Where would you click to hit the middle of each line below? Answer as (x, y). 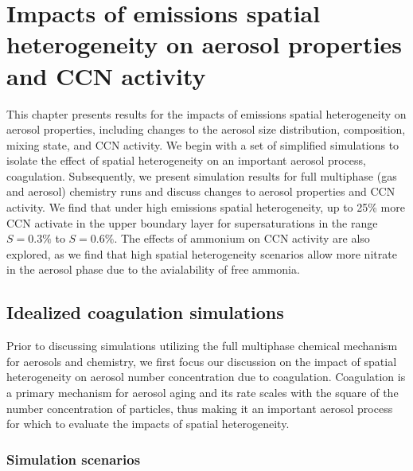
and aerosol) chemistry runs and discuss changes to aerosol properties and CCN (201, 191)
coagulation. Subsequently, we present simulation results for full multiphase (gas (202, 175)
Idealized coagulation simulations (145, 312)
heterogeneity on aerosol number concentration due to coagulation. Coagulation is (206, 377)
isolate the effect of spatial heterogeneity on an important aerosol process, (187, 160)
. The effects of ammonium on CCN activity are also (242, 238)
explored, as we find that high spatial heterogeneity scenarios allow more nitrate (202, 253)
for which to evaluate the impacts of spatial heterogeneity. (148, 424)
